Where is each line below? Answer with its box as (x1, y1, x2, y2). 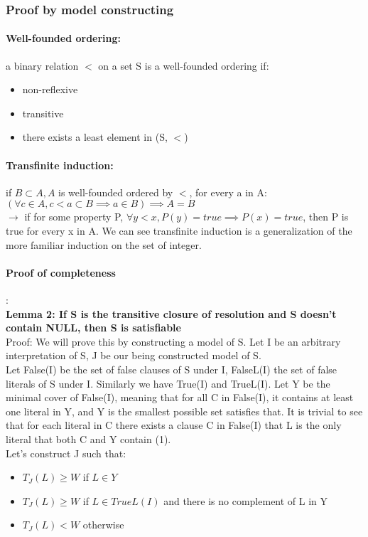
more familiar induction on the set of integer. (6, 237, 202, 252)
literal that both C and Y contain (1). (6, 431, 171, 446)
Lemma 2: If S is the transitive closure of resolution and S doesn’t (6, 306, 337, 321)
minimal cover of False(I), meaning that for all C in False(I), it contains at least (6, 390, 354, 405)
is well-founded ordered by (58, 184, 173, 199)
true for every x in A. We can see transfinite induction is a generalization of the (6, 223, 352, 238)
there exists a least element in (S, (22, 129, 168, 144)
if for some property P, (24, 209, 124, 224)
